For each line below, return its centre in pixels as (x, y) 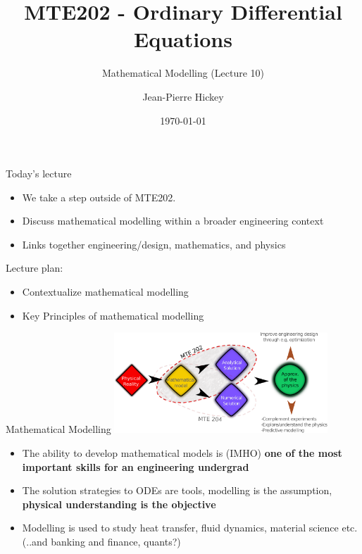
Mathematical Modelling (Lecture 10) (183, 73)
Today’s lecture (39, 174)
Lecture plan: (35, 268)
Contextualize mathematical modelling (105, 292)
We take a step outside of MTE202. (99, 197)
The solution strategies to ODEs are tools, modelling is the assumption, (177, 490)
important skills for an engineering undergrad (136, 466)
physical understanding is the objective (119, 504)
